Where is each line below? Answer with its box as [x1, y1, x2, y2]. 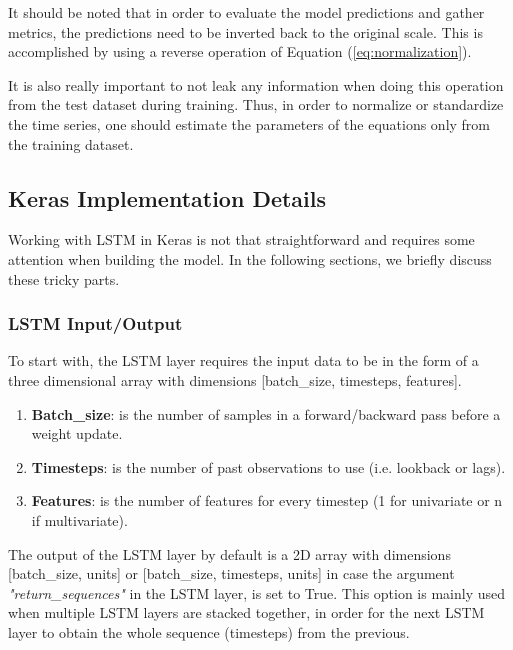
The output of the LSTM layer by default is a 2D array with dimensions [8, 543, 451, 564]
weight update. [31, 423, 123, 444]
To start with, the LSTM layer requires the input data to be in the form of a [8, 350, 479, 371]
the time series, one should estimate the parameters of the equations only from [8, 113, 491, 134]
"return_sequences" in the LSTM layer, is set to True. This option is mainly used [8, 582, 506, 603]
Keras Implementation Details [8, 182, 327, 213]
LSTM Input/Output [8, 311, 183, 336]
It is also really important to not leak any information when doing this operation [8, 74, 504, 95]
